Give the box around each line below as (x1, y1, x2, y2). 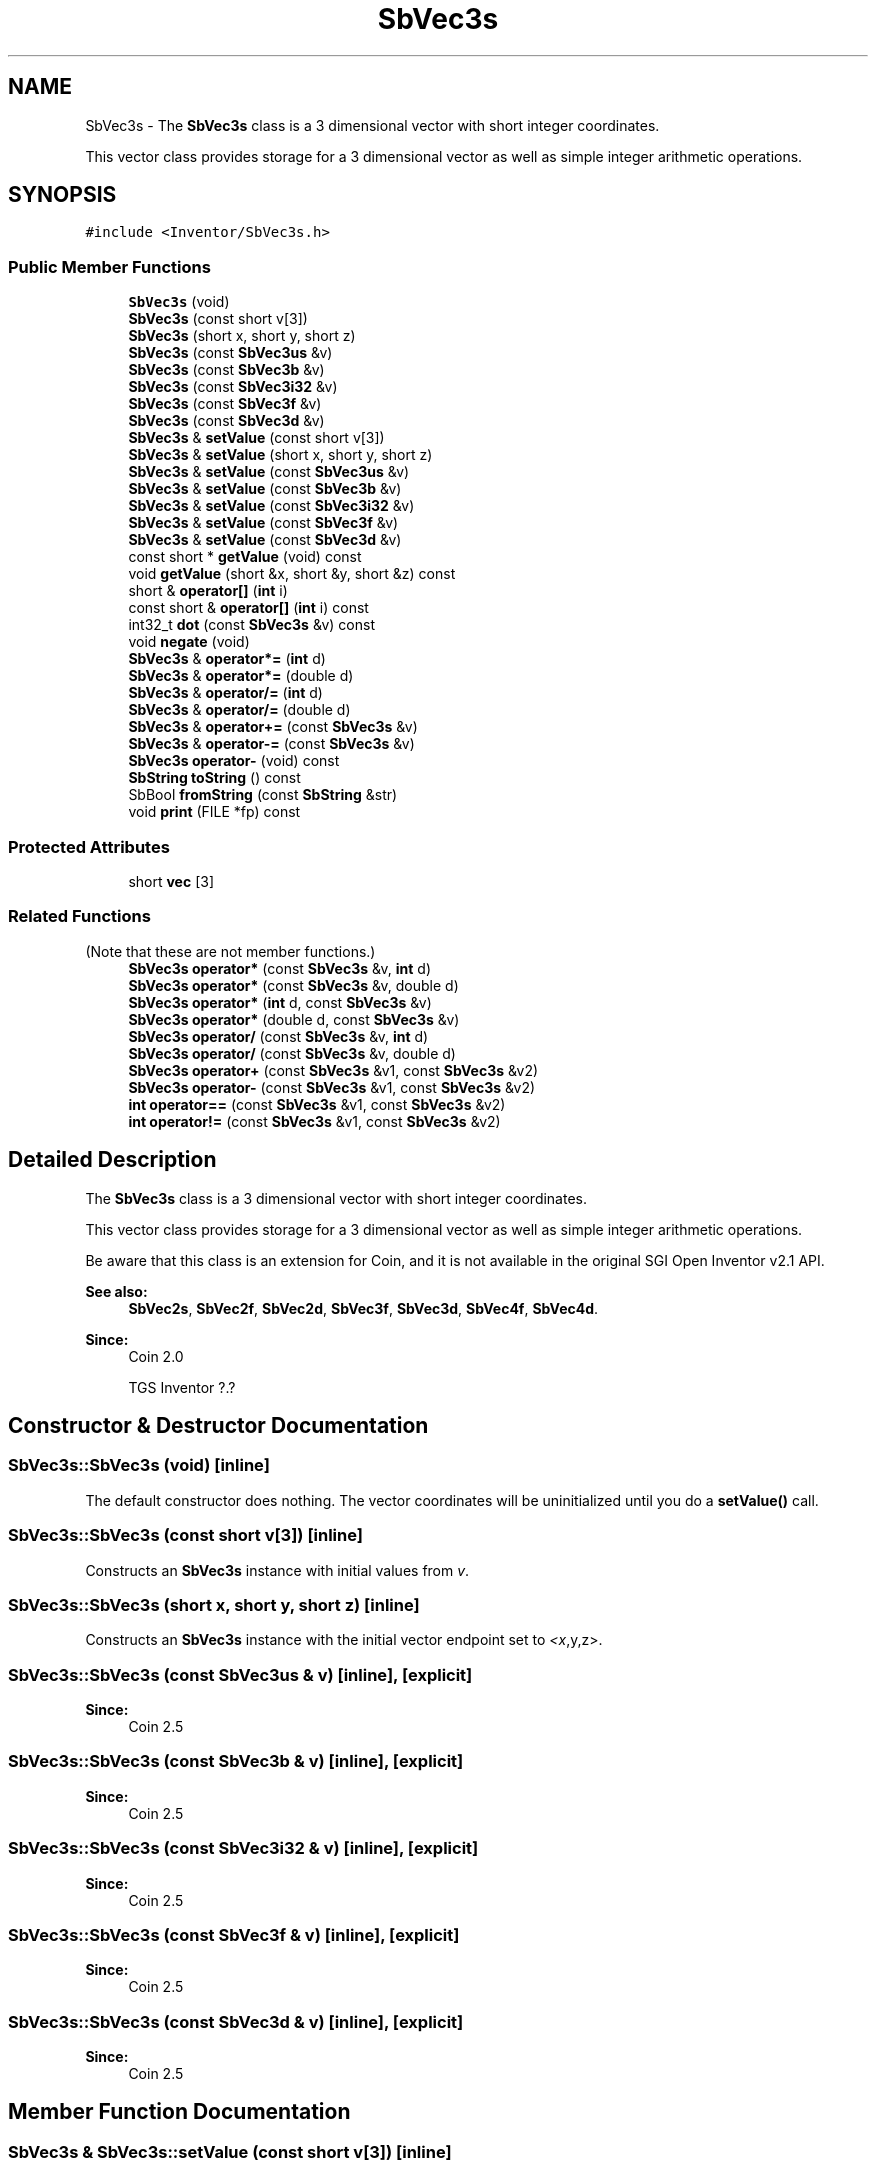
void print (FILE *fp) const (128, 803, 301, 821)
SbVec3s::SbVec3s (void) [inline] (8, 1455, 270, 1476)
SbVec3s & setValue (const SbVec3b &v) (128, 480, 402, 498)
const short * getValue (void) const (128, 548, 362, 566)
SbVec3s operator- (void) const (128, 752, 340, 770)
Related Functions (8, 906, 151, 927)
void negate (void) (128, 633, 250, 651)
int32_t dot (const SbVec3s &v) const (128, 616, 375, 634)
